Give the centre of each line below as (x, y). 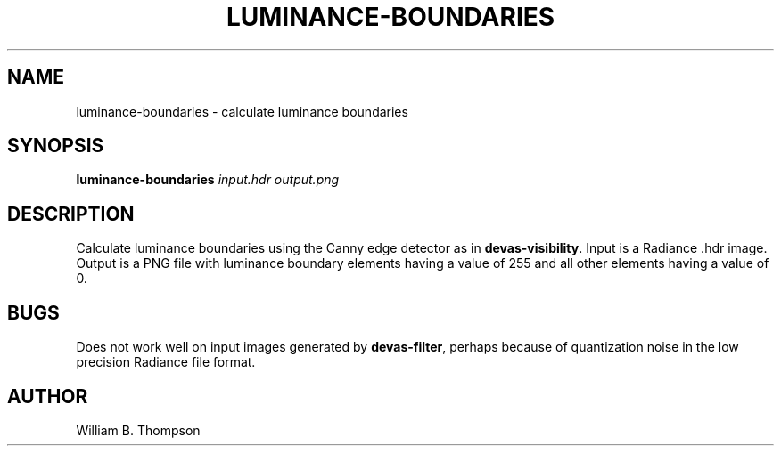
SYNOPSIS (56, 146)
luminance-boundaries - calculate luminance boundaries (242, 111)
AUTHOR (48, 396)
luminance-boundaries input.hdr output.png (208, 180)
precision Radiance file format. (166, 362)
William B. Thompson (138, 430)
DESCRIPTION (71, 214)
